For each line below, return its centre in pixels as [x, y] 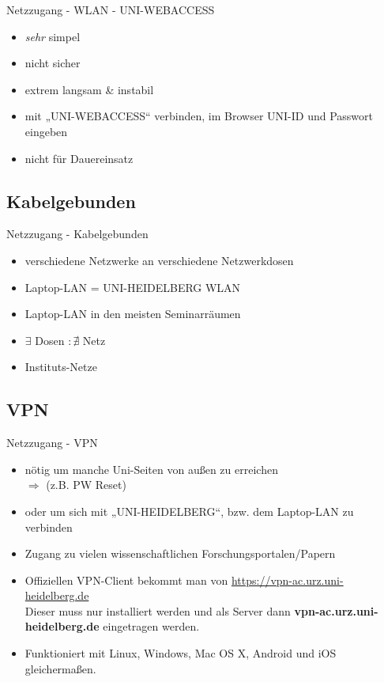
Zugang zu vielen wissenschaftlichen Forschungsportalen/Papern [180, 553]
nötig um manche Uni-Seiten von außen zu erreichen [151, 469]
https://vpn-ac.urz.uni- [287, 580]
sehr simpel [53, 36]
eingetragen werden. [151, 626]
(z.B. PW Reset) [86, 485]
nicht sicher [53, 63]
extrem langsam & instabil [89, 89]
